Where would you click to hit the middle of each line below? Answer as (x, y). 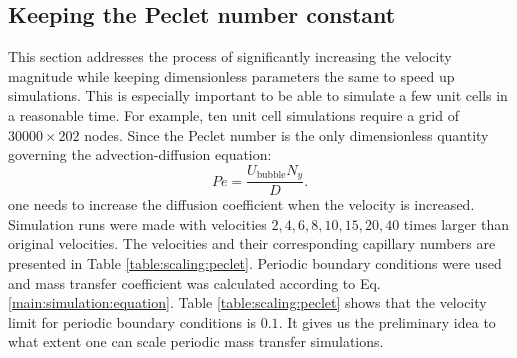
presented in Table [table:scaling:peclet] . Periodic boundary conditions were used (255, 263)
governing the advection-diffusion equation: (140, 154)
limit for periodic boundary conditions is (132, 321)
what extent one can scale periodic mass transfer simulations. (196, 341)
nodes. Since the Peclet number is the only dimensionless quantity (286, 134)
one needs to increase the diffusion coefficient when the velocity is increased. (241, 204)
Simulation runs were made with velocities (137, 223)
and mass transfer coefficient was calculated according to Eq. (194, 282)
